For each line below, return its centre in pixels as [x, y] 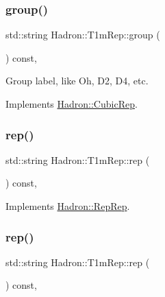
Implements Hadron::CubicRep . [72, 104]
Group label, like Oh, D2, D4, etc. [77, 81]
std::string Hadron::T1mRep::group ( [83, 35]
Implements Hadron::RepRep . [68, 206]
